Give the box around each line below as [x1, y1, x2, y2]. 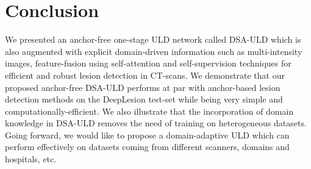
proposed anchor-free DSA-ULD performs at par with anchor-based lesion [5, 81, 281, 93]
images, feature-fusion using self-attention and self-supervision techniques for [5, 57, 291, 70]
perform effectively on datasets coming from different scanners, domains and [5, 140, 290, 153]
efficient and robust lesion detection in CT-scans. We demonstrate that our [5, 68, 285, 81]
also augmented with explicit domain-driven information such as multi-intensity [5, 45, 302, 57]
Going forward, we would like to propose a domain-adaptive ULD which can [5, 128, 290, 141]
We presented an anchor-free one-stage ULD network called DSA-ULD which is [5, 33, 301, 46]
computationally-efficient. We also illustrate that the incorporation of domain [5, 104, 294, 117]
